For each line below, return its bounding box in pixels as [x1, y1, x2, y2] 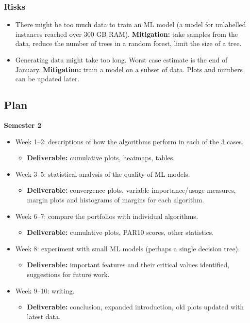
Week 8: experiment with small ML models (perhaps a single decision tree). [15, 243, 240, 253]
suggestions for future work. [27, 269, 110, 279]
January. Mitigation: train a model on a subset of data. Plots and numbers [15, 64, 243, 74]
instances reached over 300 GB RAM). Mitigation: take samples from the [15, 29, 238, 39]
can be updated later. [15, 74, 80, 84]
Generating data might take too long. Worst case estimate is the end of [15, 55, 228, 64]
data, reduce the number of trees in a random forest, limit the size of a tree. [15, 38, 242, 48]
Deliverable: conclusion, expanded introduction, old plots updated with [27, 302, 244, 312]
